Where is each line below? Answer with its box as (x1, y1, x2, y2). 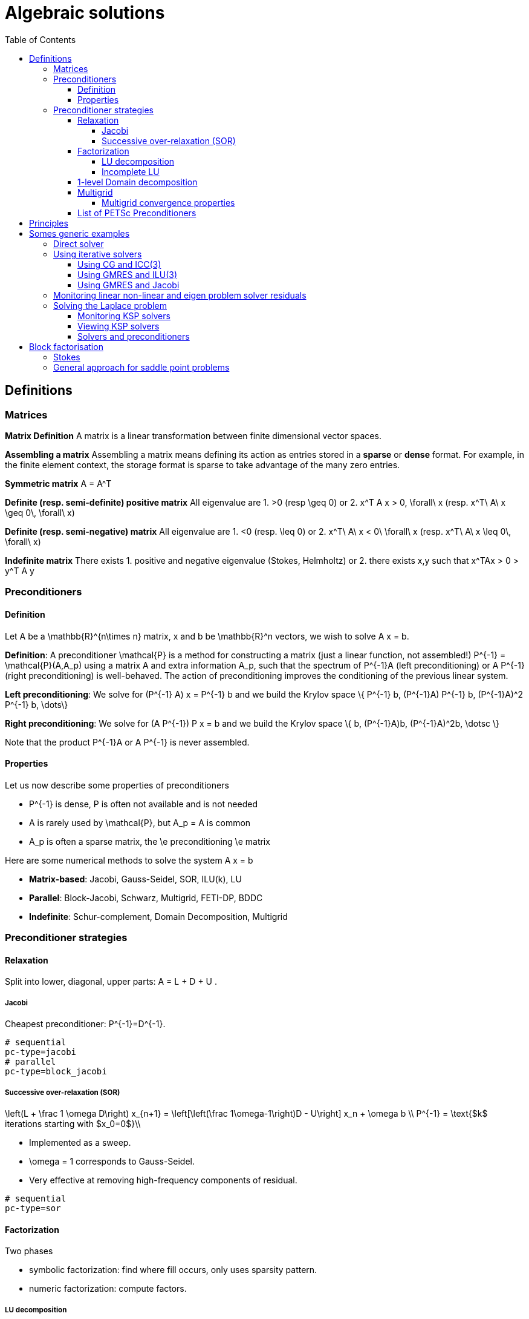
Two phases (5, 1246, 53, 1257)
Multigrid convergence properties (102, 197, 235, 208)
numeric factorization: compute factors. (29, 1283, 187, 1294)
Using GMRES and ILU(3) (77, 269, 178, 280)
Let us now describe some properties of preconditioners (5, 779, 229, 790)
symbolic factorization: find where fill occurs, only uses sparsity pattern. (29, 1264, 317, 1275)
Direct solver (53, 238, 104, 249)
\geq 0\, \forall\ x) (5, 507, 75, 518)
